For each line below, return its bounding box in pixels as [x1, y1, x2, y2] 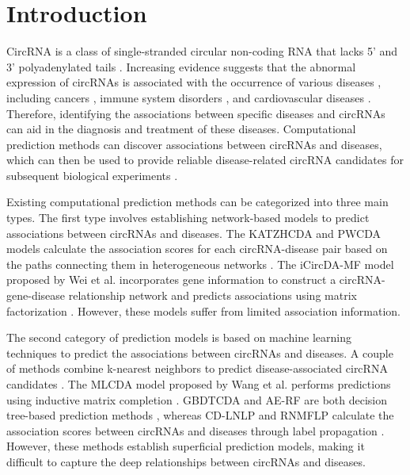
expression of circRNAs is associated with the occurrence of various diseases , [6, 74, 382, 90]
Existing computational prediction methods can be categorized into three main [6, 193, 389, 210]
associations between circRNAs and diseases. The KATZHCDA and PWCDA [6, 224, 382, 241]
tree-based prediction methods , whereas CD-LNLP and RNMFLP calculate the [6, 407, 394, 423]
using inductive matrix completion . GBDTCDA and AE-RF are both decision [6, 391, 388, 408]
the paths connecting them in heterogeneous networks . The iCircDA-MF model [6, 255, 394, 272]
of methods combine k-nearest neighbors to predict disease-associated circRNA [6, 360, 388, 377]
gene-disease [6, 287, 66, 304]
